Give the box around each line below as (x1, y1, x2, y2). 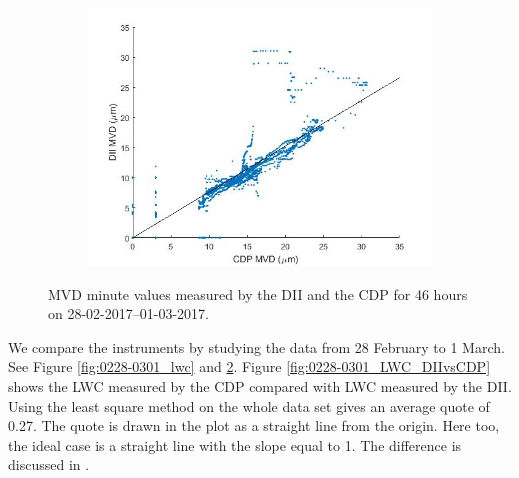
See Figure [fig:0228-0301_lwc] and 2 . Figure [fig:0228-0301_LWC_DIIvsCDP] (8, 356, 491, 377)
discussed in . (8, 454, 90, 475)
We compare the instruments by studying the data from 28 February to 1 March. (8, 336, 505, 357)
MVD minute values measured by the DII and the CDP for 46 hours (48, 283, 468, 304)
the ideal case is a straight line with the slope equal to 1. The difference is (8, 434, 462, 455)
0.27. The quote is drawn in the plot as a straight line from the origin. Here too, (8, 415, 500, 436)
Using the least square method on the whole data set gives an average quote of (8, 395, 490, 416)
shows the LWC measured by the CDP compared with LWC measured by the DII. (8, 375, 512, 396)
